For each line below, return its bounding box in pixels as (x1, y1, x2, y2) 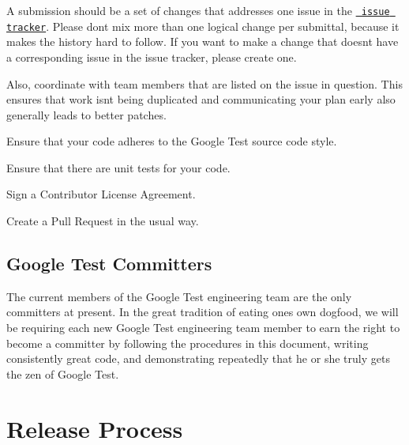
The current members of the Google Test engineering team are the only (6, 288, 352, 304)
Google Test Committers (6, 251, 212, 276)
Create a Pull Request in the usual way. (6, 213, 199, 229)
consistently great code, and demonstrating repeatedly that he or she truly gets (6, 350, 390, 367)
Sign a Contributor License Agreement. (6, 186, 196, 202)
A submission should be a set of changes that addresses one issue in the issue (6, 2, 390, 18)
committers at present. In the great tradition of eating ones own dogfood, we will (6, 304, 399, 320)
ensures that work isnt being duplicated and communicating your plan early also (6, 91, 396, 107)
